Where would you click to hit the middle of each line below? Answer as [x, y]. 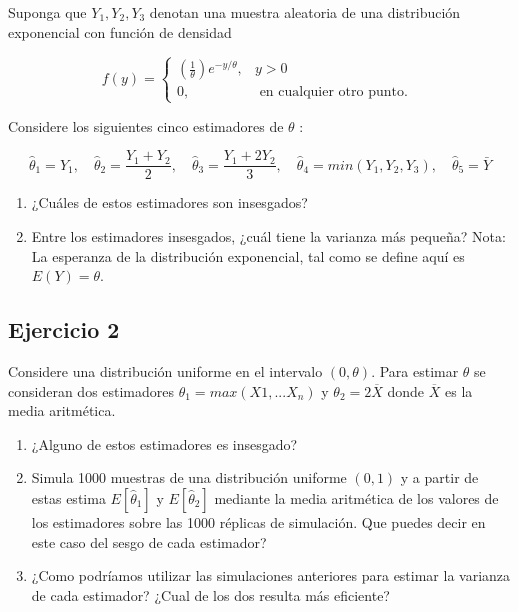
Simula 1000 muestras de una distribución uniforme [189, 477]
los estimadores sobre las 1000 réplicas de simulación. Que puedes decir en [258, 521]
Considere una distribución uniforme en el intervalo [165, 370]
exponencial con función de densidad [120, 31]
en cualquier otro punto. [333, 92]
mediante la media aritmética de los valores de [356, 497]
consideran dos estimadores [91, 390]
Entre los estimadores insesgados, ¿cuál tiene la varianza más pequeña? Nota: [268, 236]
